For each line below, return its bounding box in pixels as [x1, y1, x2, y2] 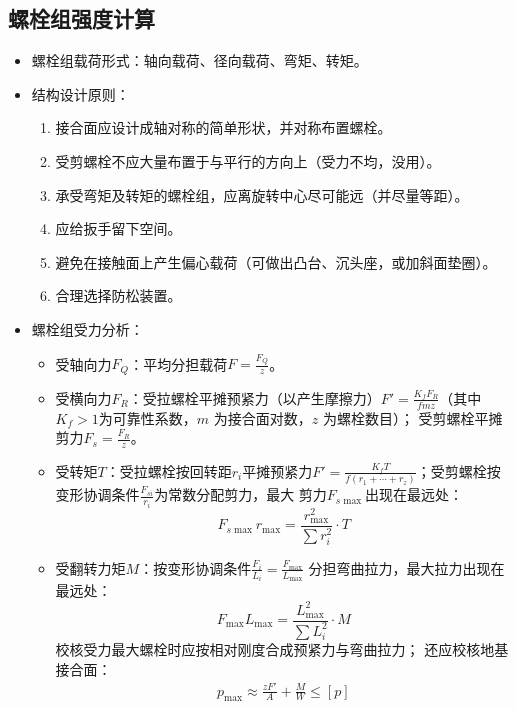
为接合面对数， [213, 407, 312, 428]
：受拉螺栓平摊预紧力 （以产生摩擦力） [128, 387, 381, 408]
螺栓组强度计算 [8, 3, 155, 34]
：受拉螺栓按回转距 [105, 460, 232, 481]
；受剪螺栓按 [416, 460, 501, 481]
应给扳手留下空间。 [55, 218, 182, 239]
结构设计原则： [31, 83, 130, 104]
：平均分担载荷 [129, 353, 228, 374]
